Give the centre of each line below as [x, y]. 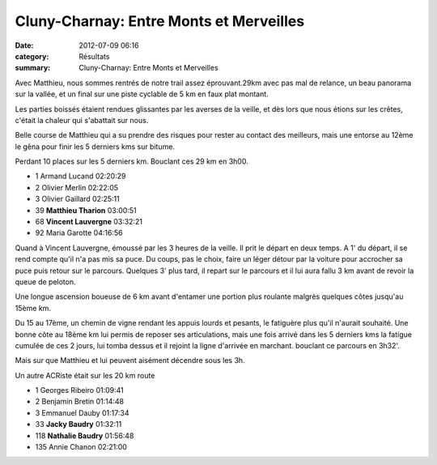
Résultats [94, 56]
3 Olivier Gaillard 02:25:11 [78, 199]
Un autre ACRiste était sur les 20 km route [85, 375]
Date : [24, 45]
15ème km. [33, 308]
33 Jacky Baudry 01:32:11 [78, 424]
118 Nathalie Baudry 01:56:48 [85, 435]
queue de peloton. [45, 282]
